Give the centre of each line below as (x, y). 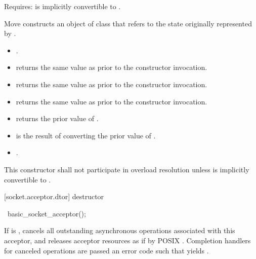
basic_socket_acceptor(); (47, 213)
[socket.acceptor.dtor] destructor (54, 196)
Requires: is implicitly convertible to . (62, 6)
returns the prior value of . (57, 118)
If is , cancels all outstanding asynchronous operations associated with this (120, 230)
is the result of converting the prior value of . (86, 135)
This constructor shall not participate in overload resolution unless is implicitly (127, 169)
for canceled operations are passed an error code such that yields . (106, 250)
